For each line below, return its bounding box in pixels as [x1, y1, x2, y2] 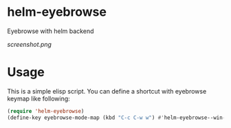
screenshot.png [7, 40, 52, 48]
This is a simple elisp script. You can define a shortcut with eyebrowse [7, 87, 207, 95]
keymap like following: [7, 94, 70, 103]
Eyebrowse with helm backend [7, 27, 94, 35]
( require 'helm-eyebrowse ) [7, 107, 85, 114]
